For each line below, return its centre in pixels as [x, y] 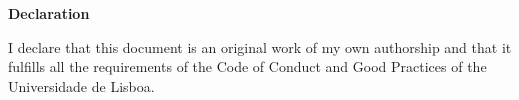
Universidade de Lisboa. [81, 85]
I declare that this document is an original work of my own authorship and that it [260, 46]
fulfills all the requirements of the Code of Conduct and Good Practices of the [247, 66]
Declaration [49, 13]
